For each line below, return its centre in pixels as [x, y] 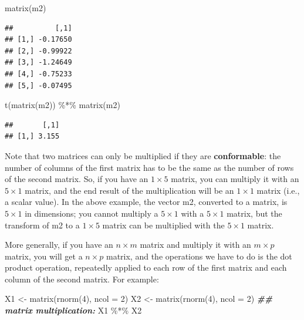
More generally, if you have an [59, 245]
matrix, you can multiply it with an [235, 179]
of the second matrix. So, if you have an [77, 179]
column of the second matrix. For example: [82, 279]
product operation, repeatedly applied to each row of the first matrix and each [146, 267]
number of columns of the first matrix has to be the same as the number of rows [149, 167]
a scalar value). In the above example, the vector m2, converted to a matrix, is [146, 202]
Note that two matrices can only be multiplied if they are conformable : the [143, 155]
